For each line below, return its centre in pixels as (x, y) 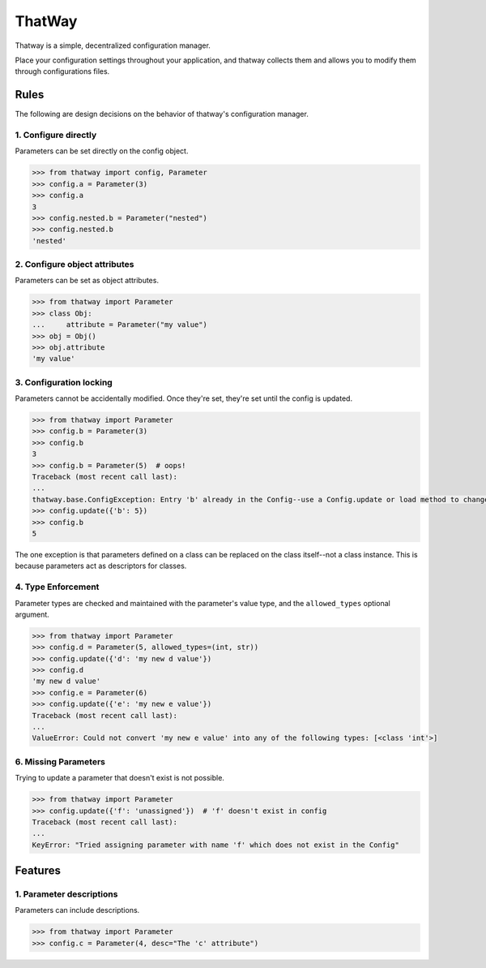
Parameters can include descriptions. (77, 910)
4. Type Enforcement (57, 587)
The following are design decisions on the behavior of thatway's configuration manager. (162, 114)
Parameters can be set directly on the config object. (102, 151)
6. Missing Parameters (60, 761)
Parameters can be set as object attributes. (87, 281)
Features (38, 871)
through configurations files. (62, 71)
